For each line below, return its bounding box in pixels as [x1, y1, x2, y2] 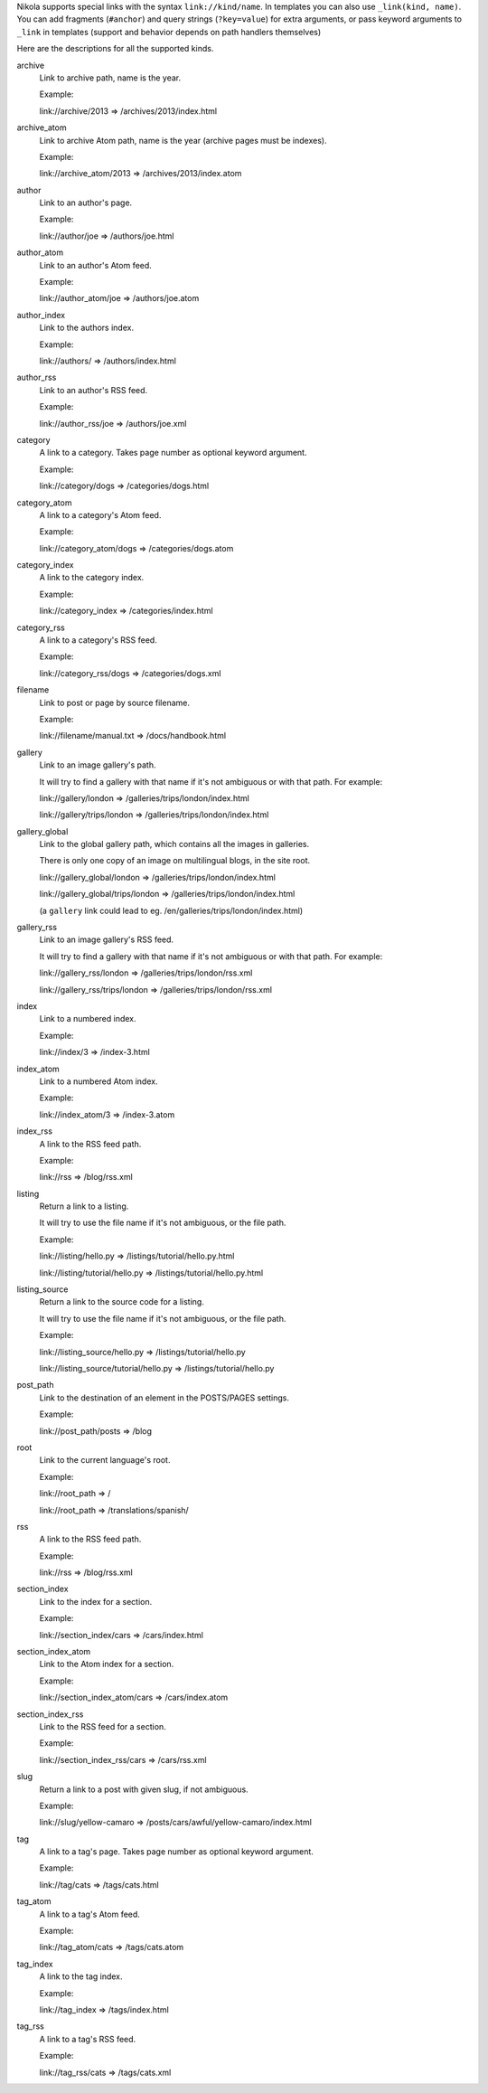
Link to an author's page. [39, 197, 133, 208]
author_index [16, 309, 66, 320]
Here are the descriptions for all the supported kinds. [16, 43, 214, 54]
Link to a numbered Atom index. [39, 1076, 158, 1087]
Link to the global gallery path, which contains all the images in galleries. [39, 839, 310, 850]
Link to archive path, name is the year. [39, 72, 181, 83]
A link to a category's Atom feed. [39, 509, 162, 520]
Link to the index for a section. [39, 1596, 153, 1607]
